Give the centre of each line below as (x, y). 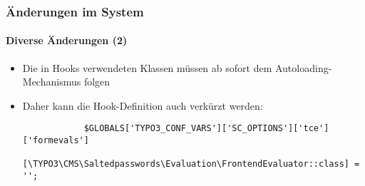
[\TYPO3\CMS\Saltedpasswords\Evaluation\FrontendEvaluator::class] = (191, 164)
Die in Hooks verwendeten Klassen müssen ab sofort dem (147, 67)
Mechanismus (52, 82)
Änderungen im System (75, 11)
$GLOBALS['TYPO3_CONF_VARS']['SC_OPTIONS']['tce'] (206, 129)
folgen (97, 82)
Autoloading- (303, 67)
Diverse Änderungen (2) (67, 40)
